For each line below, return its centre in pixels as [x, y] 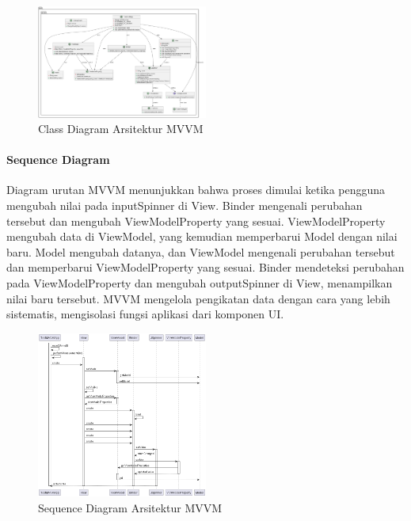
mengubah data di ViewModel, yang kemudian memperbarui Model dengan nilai [202, 236]
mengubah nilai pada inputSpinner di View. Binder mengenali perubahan [185, 205]
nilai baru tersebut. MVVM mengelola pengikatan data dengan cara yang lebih [198, 298]
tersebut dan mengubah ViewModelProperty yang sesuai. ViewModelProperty [196, 221]
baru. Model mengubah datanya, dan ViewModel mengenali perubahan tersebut [201, 251]
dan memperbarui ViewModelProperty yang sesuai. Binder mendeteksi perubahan [205, 267]
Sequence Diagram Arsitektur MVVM [130, 507]
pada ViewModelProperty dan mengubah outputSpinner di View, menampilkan [200, 283]
